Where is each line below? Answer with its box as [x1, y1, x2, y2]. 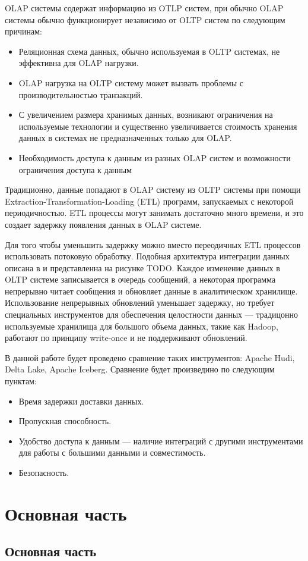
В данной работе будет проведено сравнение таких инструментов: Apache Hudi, [5, 351, 295, 363]
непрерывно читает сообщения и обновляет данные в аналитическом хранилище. [5, 284, 298, 297]
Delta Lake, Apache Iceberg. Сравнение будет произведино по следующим [5, 363, 275, 375]
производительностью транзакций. [18, 88, 143, 101]
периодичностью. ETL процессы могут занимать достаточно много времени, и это [5, 206, 304, 219]
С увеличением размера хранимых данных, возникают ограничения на [18, 108, 273, 121]
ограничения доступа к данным [18, 163, 132, 175]
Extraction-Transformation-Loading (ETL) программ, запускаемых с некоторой [5, 195, 294, 207]
